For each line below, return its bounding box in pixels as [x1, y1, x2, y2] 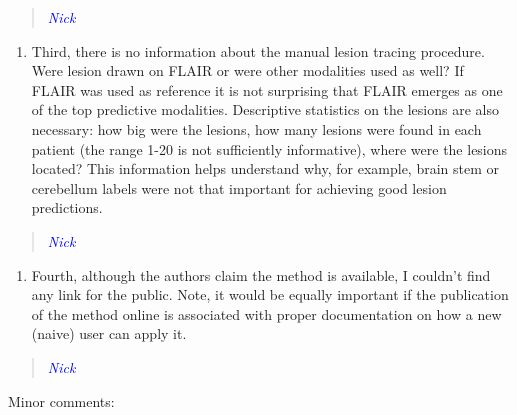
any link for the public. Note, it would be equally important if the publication [31, 284, 509, 305]
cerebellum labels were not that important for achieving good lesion [31, 177, 447, 198]
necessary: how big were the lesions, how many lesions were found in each [31, 118, 482, 139]
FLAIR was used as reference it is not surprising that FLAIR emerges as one [31, 79, 503, 100]
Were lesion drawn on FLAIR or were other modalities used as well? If [31, 60, 464, 81]
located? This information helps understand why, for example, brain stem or [31, 158, 500, 179]
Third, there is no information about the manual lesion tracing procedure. [31, 40, 485, 61]
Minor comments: [8, 390, 115, 411]
